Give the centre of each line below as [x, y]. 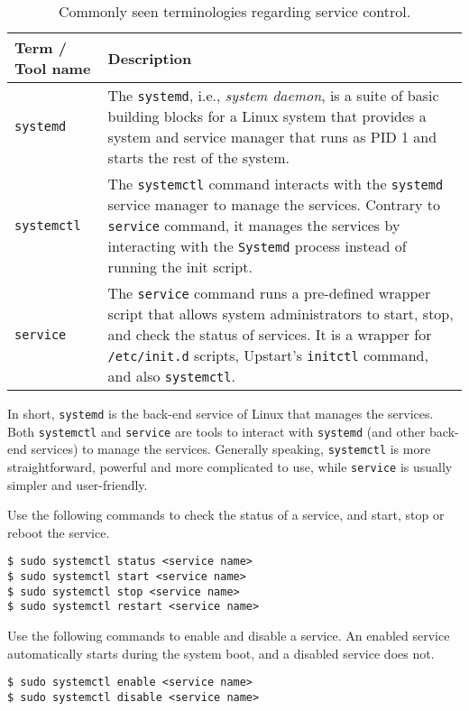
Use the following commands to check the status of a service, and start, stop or [226, 515]
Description [150, 58]
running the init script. [180, 267]
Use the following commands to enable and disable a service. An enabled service [229, 636]
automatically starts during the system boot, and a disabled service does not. [221, 653]
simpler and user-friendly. [78, 484]
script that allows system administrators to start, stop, [280, 314]
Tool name [53, 68]
